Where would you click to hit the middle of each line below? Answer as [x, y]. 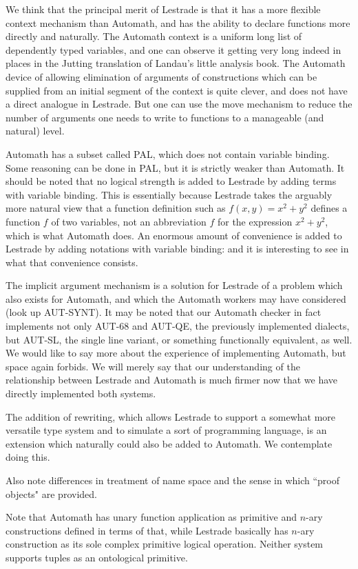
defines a [329, 208]
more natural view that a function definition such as [116, 208]
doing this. [28, 457]
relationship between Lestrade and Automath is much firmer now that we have [171, 380]
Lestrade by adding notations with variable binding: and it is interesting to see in [177, 249]
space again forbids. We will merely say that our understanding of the [153, 366]
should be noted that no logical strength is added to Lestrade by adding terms [171, 181]
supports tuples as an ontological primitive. [97, 557]
